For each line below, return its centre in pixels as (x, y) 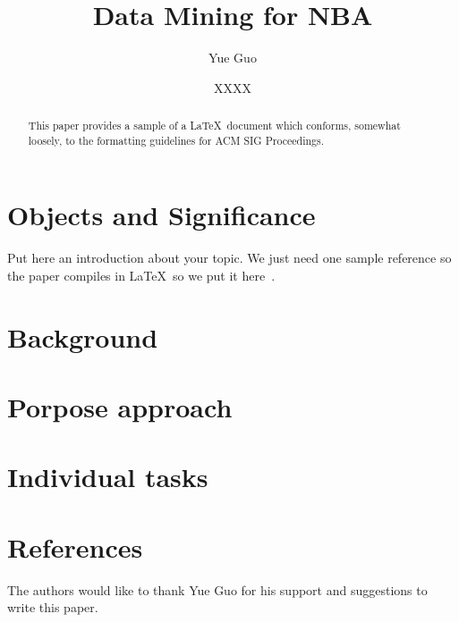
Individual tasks (108, 477)
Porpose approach (120, 407)
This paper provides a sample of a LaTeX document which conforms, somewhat (214, 126)
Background (83, 336)
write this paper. (53, 607)
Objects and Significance (161, 215)
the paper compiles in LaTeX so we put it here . (141, 275)
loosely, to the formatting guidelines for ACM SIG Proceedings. (176, 140)
